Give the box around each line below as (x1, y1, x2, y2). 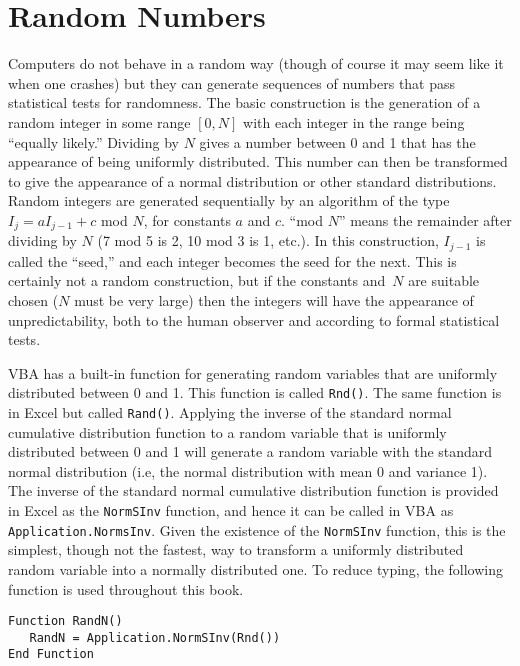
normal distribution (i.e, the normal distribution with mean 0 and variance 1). (8, 460, 488, 481)
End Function (8, 647, 94, 662)
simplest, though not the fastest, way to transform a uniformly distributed (8, 539, 464, 560)
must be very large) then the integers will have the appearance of (74, 289, 474, 310)
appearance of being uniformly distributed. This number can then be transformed (8, 151, 508, 172)
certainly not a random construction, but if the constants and (8, 270, 386, 291)
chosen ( (8, 289, 59, 310)
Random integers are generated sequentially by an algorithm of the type (8, 190, 450, 211)
